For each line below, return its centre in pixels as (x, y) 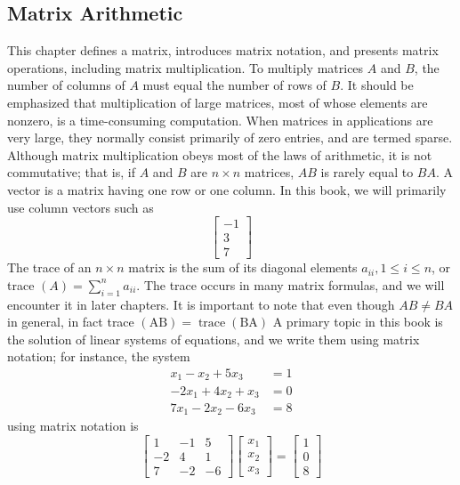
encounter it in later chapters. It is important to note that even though (201, 304)
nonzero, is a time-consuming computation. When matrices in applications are (220, 120)
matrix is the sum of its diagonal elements (243, 267)
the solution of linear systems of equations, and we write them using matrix (214, 339)
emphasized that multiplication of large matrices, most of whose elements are (218, 102)
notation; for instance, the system (99, 356)
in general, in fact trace (71, 322)
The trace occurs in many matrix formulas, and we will (294, 284)
